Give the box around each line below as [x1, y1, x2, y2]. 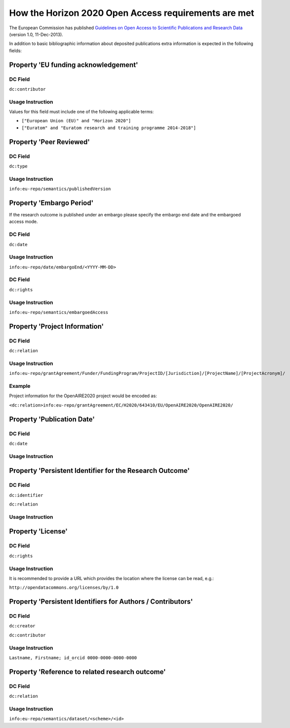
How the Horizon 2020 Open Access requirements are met [9, 7, 254, 18]
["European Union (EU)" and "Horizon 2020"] [21, 118, 131, 124]
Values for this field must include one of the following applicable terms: [9, 109, 154, 115]
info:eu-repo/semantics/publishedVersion [9, 186, 111, 192]
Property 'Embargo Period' [9, 199, 94, 207]
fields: [9, 48, 22, 53]
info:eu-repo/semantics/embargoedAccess [9, 310, 109, 315]
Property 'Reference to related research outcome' [9, 668, 166, 676]
